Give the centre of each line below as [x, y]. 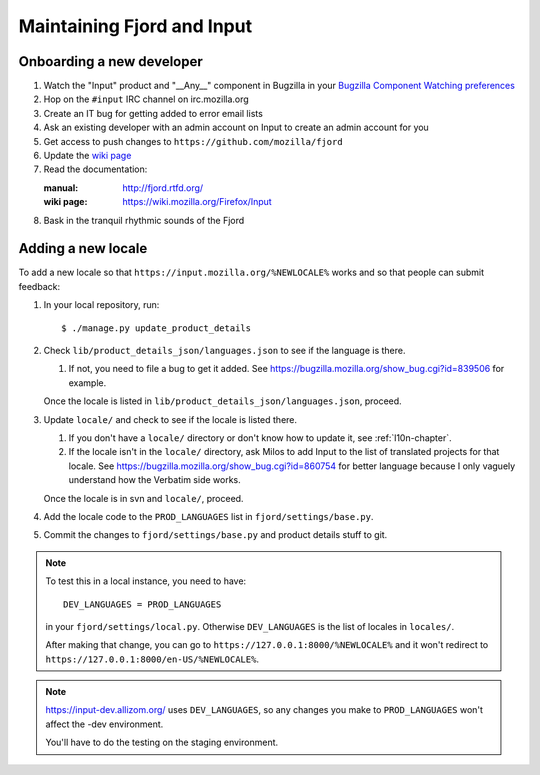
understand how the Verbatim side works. [154, 480]
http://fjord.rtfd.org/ [163, 187]
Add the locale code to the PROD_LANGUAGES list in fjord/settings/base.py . [208, 516]
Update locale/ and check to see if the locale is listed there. [170, 419]
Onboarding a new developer [111, 61]
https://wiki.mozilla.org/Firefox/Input [197, 202]
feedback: [39, 286]
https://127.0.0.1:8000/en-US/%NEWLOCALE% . [152, 659]
